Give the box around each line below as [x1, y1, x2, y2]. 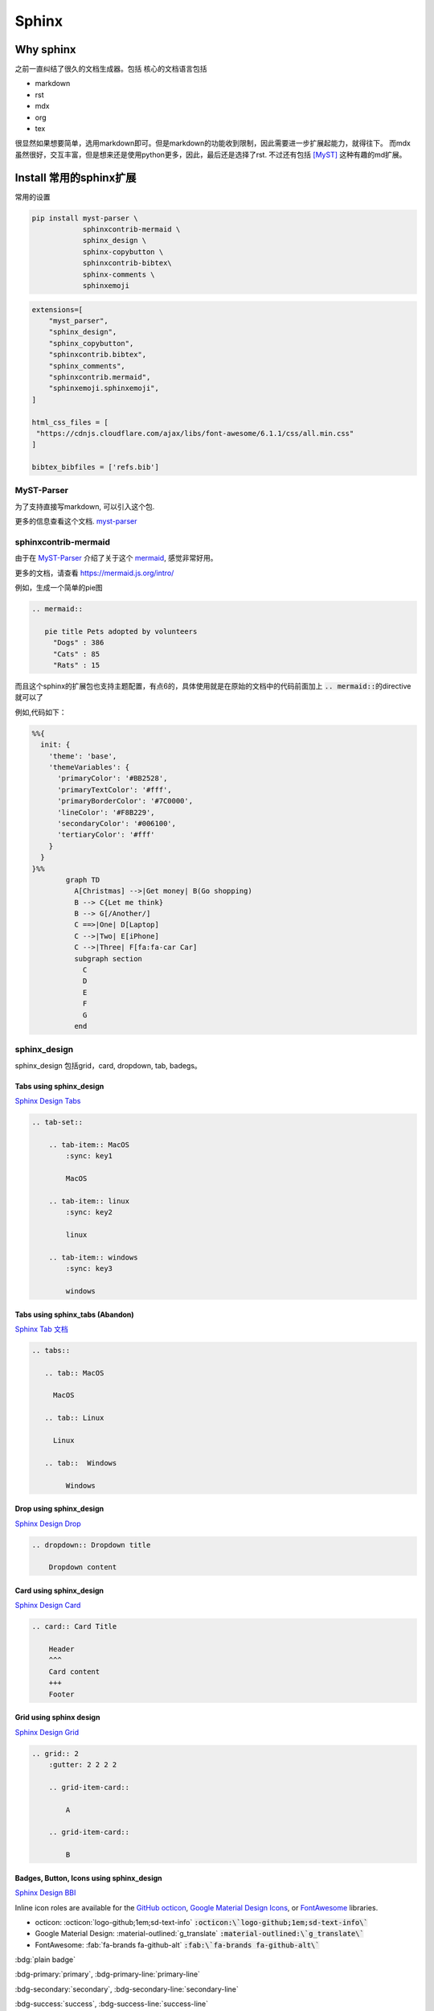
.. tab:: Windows [44, 1458, 117, 1467]
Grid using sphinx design [14, 1713, 100, 1722]
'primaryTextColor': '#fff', [57, 785, 172, 794]
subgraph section [73, 954, 142, 963]
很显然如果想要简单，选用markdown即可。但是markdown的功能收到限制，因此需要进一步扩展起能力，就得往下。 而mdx [14, 138, 411, 148]
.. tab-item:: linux [48, 1196, 130, 1206]
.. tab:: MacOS [44, 1368, 104, 1377]
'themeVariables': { [48, 763, 130, 771]
